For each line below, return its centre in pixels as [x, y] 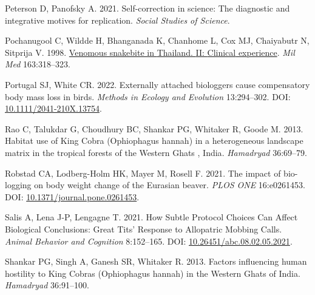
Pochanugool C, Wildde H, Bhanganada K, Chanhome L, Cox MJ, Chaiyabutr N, [157, 40]
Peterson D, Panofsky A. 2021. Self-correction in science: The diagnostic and [147, 8]
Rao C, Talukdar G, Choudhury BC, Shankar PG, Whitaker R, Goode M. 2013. [154, 128]
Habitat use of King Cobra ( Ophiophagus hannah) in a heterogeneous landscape [154, 141]
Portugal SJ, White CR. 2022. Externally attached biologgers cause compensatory [157, 84]
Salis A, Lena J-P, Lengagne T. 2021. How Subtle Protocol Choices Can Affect [151, 217]
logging [18, 185]
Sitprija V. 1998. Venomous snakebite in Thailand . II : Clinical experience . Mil [150, 52]
